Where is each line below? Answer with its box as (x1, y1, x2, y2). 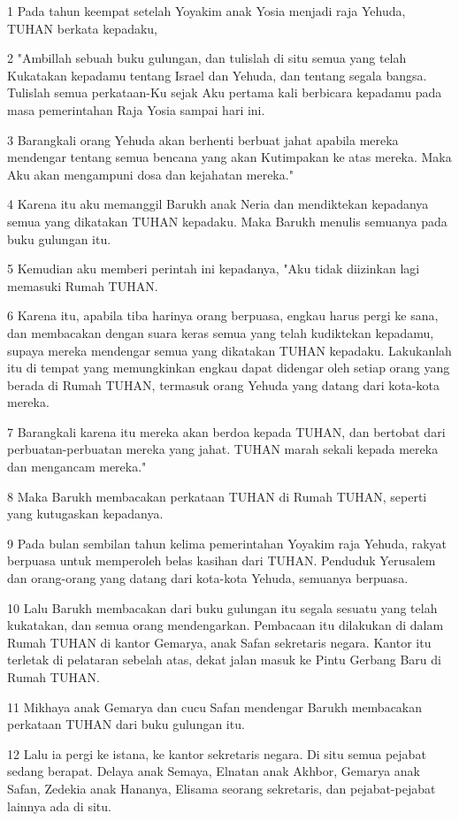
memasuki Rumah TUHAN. (7, 276, 158, 295)
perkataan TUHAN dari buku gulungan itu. (7, 715, 245, 733)
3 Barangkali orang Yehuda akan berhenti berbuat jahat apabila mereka (7, 130, 399, 149)
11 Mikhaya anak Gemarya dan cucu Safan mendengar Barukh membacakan (7, 697, 423, 716)
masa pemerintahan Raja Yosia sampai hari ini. (7, 100, 265, 119)
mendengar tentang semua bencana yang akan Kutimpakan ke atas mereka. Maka (7, 148, 452, 166)
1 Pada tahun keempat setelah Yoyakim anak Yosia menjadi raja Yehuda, (7, 2, 406, 19)
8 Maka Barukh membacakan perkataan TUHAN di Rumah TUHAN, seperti (7, 487, 427, 505)
